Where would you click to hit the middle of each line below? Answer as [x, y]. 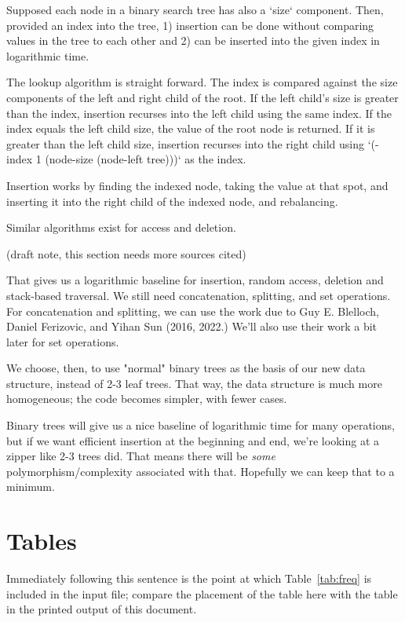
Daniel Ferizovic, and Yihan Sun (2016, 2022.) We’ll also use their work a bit [192, 326]
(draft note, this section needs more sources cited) [126, 253]
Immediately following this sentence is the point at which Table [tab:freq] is [189, 578]
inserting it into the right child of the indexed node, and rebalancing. [172, 201]
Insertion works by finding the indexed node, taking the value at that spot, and [197, 185]
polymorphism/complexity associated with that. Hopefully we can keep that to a [201, 471]
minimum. [31, 487]
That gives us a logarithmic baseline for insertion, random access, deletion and [195, 280]
